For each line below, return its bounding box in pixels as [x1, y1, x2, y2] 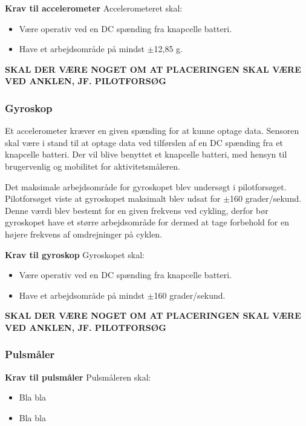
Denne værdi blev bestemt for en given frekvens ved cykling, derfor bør [5, 204, 269, 216]
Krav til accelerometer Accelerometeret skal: [5, 2, 183, 14]
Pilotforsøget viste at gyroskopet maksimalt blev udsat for [5, 192, 221, 205]
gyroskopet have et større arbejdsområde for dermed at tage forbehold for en [5, 216, 289, 228]
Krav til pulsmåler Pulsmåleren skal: [5, 370, 151, 383]
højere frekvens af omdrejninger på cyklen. [5, 227, 163, 240]
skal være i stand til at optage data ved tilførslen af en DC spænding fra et [5, 136, 283, 148]
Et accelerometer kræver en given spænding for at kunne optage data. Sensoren [5, 124, 299, 137]
